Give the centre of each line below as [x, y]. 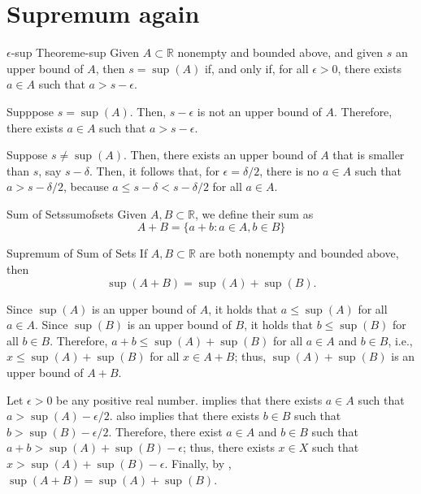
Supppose [30, 111]
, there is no [289, 170]
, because [86, 186]
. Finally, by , [198, 463]
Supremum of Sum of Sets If [77, 253]
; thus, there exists [228, 447]
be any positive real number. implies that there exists [189, 399]
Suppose [27, 155]
